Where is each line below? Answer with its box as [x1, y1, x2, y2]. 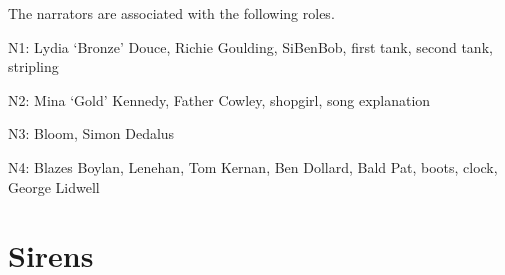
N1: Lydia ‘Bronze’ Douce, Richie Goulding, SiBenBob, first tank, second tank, [8, 36, 493, 57]
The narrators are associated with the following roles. [8, 3, 335, 23]
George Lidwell [8, 176, 100, 197]
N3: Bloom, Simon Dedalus [8, 123, 175, 144]
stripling [8, 56, 59, 77]
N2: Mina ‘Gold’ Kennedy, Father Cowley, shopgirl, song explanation [8, 89, 431, 110]
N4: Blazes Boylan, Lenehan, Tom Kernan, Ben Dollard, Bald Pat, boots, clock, [8, 156, 498, 177]
